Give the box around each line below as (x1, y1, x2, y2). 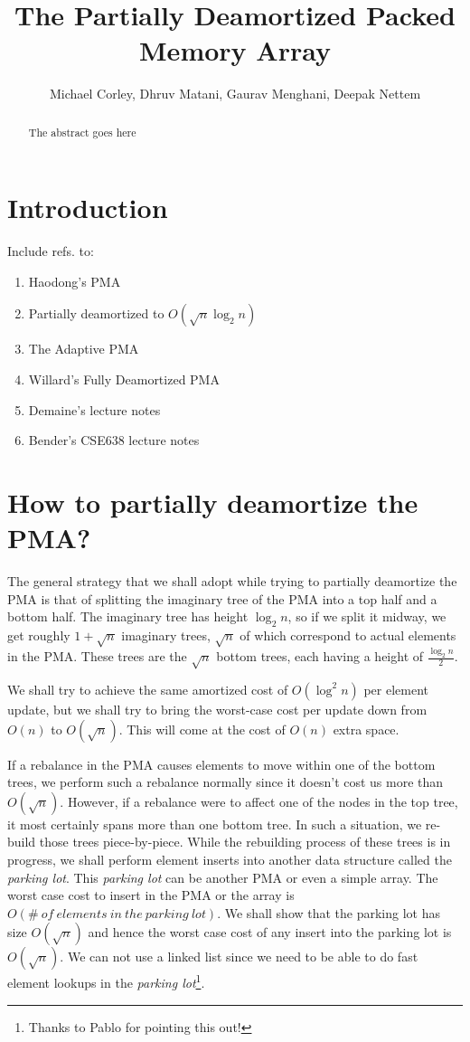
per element (363, 679, 429, 698)
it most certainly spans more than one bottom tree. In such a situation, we (7, 814, 422, 833)
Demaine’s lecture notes (28, 400, 161, 419)
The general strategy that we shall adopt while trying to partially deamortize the (7, 572, 457, 591)
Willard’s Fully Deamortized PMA (28, 370, 220, 389)
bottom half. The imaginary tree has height (7, 607, 249, 626)
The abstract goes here (28, 124, 136, 139)
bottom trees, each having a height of (216, 647, 424, 666)
